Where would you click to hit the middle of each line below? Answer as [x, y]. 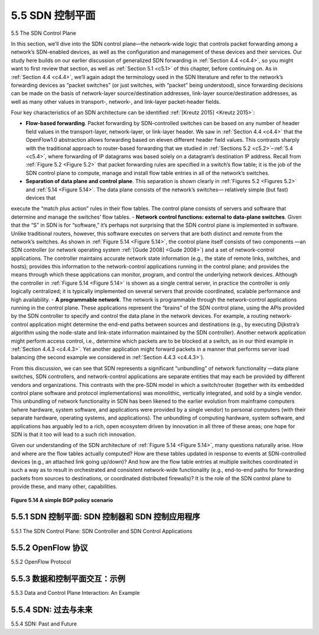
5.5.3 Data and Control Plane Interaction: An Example [75, 593]
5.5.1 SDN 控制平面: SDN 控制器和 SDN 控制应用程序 [105, 517]
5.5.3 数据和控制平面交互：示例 [68, 579]
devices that [41, 197]
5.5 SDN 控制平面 [53, 15]
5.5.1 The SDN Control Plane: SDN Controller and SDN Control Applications [102, 531]
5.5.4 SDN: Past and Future [44, 624]
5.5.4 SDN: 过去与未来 [52, 610]
